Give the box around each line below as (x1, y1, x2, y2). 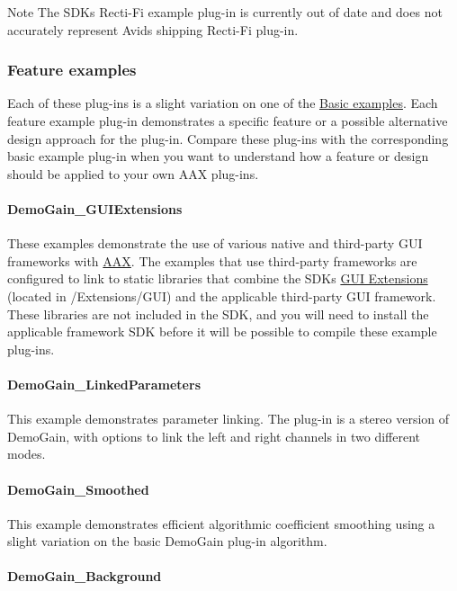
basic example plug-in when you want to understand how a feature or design (7, 147, 429, 166)
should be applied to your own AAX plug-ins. (7, 164, 259, 183)
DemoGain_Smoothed (7, 479, 149, 498)
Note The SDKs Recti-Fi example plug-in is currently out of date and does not (7, 3, 443, 21)
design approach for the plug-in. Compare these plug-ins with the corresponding (7, 129, 449, 148)
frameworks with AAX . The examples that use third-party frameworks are (7, 251, 417, 270)
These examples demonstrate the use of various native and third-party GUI (7, 234, 423, 253)
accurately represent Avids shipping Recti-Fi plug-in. (7, 20, 299, 39)
